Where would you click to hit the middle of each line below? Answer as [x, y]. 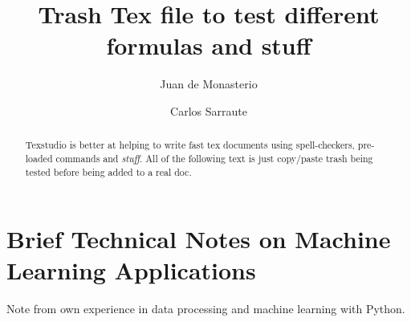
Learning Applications [131, 270]
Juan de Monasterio [209, 84]
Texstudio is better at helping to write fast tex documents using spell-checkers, [190, 145]
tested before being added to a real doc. [108, 171]
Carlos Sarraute [209, 110]
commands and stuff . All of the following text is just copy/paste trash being [214, 158]
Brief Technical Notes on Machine [199, 239]
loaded [39, 158]
